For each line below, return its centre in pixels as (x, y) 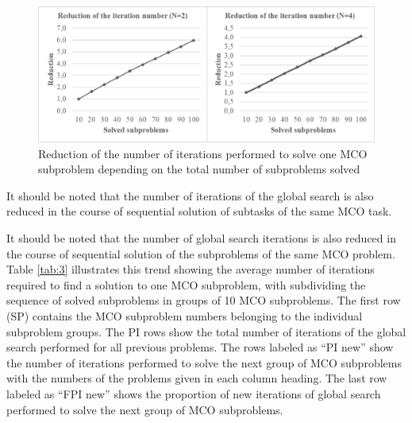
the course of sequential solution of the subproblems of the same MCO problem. (201, 253)
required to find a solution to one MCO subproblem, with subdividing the (186, 284)
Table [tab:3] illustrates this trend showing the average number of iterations (191, 269)
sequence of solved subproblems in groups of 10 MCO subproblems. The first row (204, 300)
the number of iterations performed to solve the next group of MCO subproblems (204, 362)
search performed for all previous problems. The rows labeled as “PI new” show (200, 347)
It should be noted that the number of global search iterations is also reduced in (201, 237)
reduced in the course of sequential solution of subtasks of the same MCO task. (199, 211)
